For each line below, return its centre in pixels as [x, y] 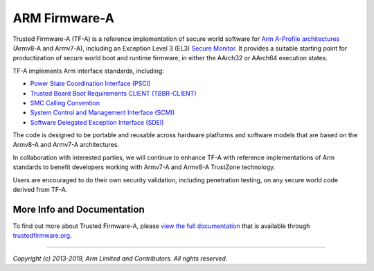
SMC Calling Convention [65, 103]
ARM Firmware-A [63, 18]
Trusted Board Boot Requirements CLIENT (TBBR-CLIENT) [113, 93]
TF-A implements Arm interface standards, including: [88, 71]
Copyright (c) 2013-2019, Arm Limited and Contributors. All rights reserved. [120, 258]
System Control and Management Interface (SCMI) [103, 113]
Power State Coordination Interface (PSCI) [90, 84]
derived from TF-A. [40, 190]
